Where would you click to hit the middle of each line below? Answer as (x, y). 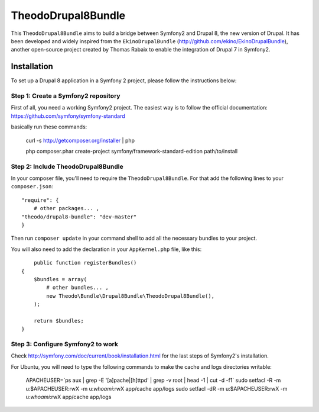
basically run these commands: (49, 127)
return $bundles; (58, 321)
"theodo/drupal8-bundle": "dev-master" (79, 217)
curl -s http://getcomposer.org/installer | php (80, 140)
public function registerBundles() (85, 263)
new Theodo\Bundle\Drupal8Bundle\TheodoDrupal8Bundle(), (131, 296)
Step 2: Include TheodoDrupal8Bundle (67, 166)
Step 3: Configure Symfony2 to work (64, 345)
